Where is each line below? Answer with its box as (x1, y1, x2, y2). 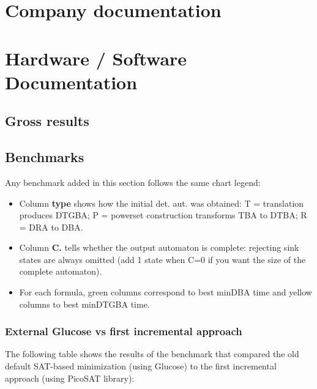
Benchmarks (5, 147, 84, 166)
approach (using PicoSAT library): (5, 371, 135, 384)
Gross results (5, 111, 89, 130)
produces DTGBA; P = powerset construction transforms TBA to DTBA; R (19, 209, 307, 221)
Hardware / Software (5, 45, 187, 70)
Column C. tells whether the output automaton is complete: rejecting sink (19, 241, 299, 254)
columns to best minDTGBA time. (19, 297, 150, 310)
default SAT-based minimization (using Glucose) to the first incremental (5, 360, 277, 372)
